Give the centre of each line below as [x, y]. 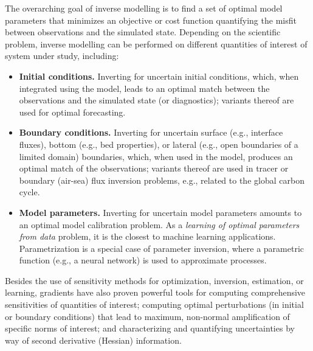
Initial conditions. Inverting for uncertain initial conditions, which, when [159, 76]
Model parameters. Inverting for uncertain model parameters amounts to [160, 212]
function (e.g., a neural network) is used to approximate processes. [143, 260]
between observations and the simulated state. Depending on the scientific [143, 32]
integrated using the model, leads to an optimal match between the [144, 88]
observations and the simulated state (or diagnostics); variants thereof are [156, 100]
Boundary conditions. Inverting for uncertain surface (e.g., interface [151, 132]
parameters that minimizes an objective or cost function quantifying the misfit [151, 20]
